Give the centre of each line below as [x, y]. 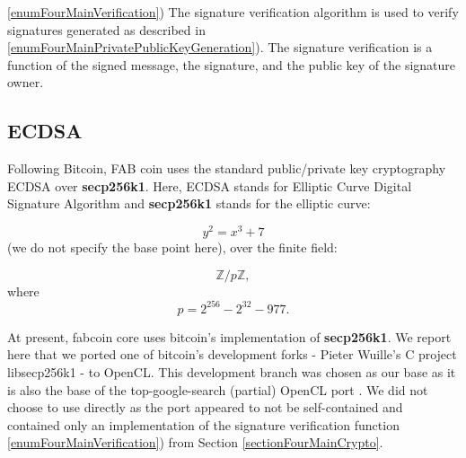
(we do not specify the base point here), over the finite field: [172, 247]
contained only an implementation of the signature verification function [203, 424]
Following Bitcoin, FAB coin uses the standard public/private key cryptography [227, 168]
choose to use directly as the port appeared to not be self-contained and [205, 407]
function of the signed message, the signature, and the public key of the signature [232, 64]
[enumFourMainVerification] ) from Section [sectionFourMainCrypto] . [195, 442]
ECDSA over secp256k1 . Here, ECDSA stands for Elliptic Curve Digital [210, 185]
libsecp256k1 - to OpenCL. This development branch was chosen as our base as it [232, 371]
